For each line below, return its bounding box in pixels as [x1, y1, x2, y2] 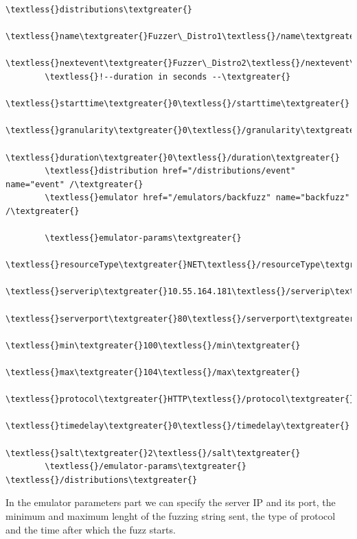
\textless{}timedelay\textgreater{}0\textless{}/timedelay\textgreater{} [5, 421, 350, 431]
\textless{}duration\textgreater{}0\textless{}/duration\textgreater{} [5, 152, 340, 163]
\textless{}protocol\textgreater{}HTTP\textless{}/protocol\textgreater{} [5, 394, 355, 405]
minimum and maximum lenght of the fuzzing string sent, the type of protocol [5, 508, 336, 523]
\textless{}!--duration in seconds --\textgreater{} [45, 71, 291, 82]
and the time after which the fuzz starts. [5, 522, 176, 536]
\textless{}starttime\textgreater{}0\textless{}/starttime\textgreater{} [5, 99, 350, 109]
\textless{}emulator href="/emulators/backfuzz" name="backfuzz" [45, 193, 350, 203]
